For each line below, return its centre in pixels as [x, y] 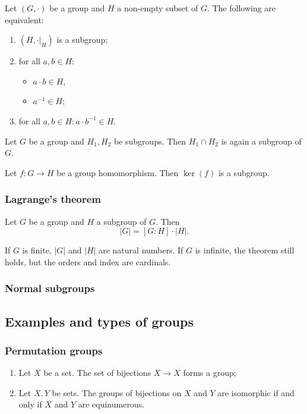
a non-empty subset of [158, 8]
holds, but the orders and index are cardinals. [88, 261]
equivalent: [24, 19]
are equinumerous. [111, 404]
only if [30, 404]
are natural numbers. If [141, 250]
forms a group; [210, 373]
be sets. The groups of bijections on [117, 392]
